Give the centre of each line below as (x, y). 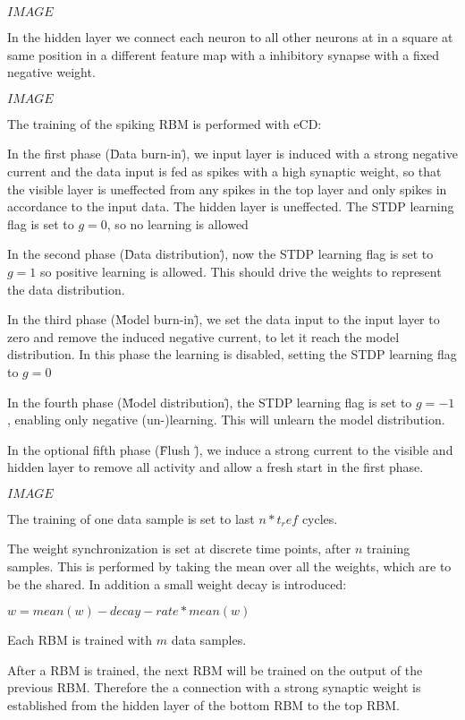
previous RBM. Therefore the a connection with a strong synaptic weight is (214, 687)
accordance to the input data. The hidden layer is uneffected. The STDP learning (231, 206)
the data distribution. (66, 289)
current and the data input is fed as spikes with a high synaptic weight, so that (224, 171)
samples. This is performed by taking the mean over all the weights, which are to (229, 566)
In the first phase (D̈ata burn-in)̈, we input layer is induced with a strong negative (232, 154)
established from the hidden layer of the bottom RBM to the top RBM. (203, 705)
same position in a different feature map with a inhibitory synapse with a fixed (224, 54)
